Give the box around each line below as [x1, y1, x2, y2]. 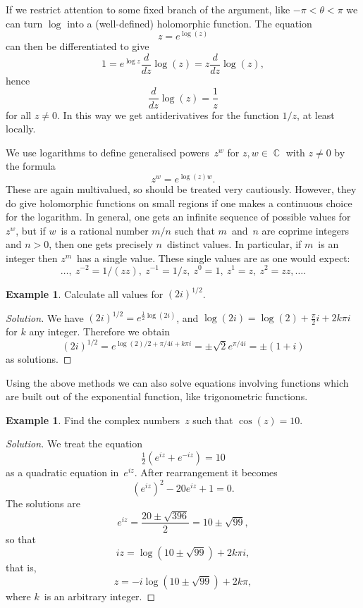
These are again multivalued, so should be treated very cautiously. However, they [6, 181, 357, 196]
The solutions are [6, 496, 80, 511]
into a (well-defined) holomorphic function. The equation [67, 15, 312, 30]
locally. [6, 121, 36, 136]
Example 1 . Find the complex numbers [6, 412, 180, 427]
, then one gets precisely [49, 237, 153, 252]
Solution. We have [6, 310, 84, 325]
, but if [16, 223, 46, 237]
